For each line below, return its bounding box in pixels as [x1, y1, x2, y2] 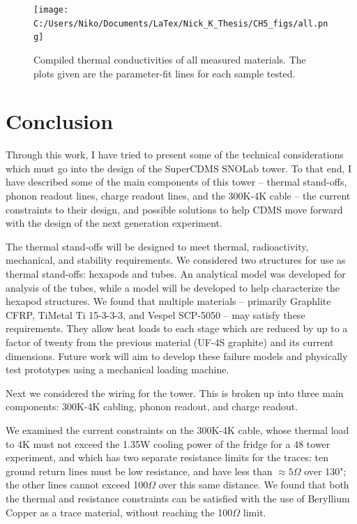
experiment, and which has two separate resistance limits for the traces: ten [6, 450, 328, 465]
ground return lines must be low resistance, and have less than [6, 463, 273, 478]
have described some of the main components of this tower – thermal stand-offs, [6, 174, 347, 189]
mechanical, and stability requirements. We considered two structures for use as [6, 253, 346, 267]
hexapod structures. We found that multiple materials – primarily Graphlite [6, 294, 331, 308]
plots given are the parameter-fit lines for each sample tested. [33, 66, 296, 80]
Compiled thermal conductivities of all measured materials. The [33, 52, 306, 66]
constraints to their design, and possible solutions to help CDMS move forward [6, 202, 343, 216]
